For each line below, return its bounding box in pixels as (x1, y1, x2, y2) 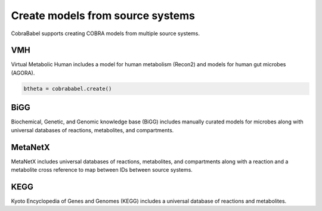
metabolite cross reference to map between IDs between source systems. (11, 166, 193, 173)
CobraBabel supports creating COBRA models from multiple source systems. (11, 30, 200, 37)
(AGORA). (11, 69, 35, 76)
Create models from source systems (11, 9, 196, 22)
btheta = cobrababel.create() (23, 85, 112, 92)
